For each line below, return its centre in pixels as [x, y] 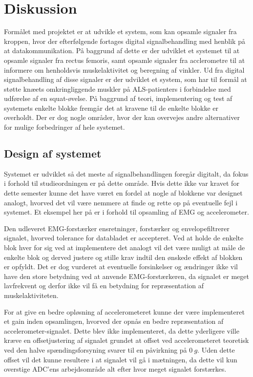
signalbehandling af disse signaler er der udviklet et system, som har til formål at [126, 79]
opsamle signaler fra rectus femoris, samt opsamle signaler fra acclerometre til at [125, 60]
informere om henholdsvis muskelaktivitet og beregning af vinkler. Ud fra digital [124, 69]
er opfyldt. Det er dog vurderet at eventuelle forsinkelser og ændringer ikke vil [121, 267]
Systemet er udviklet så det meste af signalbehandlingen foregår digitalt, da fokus [126, 173]
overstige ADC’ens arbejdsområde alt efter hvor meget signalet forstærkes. [115, 369]
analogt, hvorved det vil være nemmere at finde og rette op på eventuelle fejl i [121, 202]
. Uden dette [216, 349]
